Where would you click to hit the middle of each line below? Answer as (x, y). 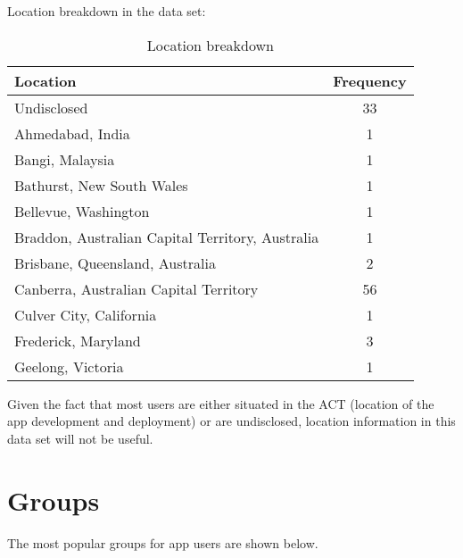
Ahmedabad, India (72, 133)
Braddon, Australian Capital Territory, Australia (167, 237)
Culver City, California (86, 314)
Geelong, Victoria (69, 366)
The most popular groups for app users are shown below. (163, 542)
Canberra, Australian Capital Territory (136, 288)
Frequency (370, 80)
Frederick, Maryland (78, 340)
